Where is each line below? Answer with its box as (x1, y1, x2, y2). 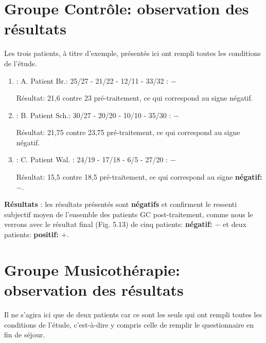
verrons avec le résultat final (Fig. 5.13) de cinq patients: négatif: (4, 219, 212, 230)
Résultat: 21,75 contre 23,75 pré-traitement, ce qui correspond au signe (16, 127, 240, 138)
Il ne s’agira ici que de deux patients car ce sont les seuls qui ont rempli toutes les (4, 309, 262, 319)
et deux (223, 219, 246, 230)
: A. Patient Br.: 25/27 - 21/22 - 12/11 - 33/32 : (16, 75, 168, 86)
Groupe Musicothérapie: (4, 259, 180, 280)
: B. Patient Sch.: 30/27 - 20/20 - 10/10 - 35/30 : (16, 109, 171, 120)
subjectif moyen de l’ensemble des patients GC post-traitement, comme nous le (4, 208, 253, 219)
